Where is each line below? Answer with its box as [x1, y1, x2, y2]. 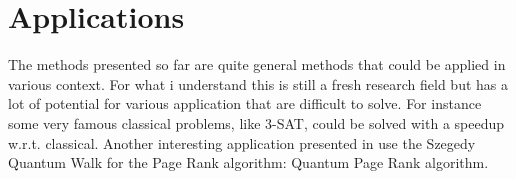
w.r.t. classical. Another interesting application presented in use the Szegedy [8, 132, 476, 153]
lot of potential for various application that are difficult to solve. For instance [8, 93, 482, 114]
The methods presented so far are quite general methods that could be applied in [8, 54, 506, 75]
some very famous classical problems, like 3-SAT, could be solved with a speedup [8, 112, 505, 133]
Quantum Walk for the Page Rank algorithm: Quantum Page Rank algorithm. [8, 152, 489, 173]
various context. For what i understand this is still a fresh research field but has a [8, 73, 508, 94]
